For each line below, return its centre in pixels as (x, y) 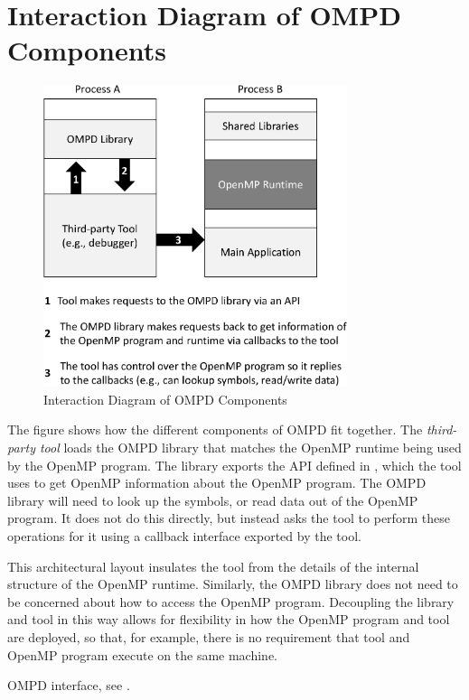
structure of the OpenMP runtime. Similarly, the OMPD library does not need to (233, 584)
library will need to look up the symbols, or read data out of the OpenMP (213, 500)
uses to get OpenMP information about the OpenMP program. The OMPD (217, 483)
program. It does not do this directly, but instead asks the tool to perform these (229, 518)
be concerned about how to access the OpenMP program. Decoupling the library (231, 601)
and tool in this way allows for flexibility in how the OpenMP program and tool (229, 619)
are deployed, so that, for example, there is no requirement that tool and (209, 636)
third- (441, 429)
